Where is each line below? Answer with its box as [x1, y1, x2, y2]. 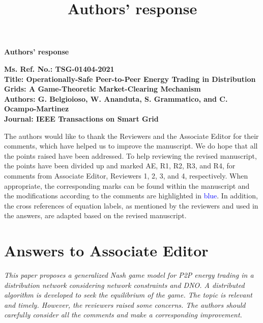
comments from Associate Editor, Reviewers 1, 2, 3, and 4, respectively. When [4, 170, 248, 181]
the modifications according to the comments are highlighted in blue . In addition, [4, 190, 258, 201]
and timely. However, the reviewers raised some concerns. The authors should [4, 299, 246, 310]
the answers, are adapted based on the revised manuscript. [4, 210, 187, 221]
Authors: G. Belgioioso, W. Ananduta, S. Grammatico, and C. [4, 93, 228, 104]
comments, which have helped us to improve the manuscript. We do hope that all [4, 140, 258, 151]
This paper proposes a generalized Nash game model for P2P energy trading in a [4, 270, 254, 280]
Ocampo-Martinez [4, 103, 69, 114]
